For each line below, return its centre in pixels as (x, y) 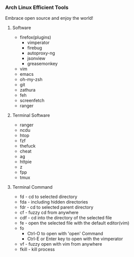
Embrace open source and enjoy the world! (49, 18)
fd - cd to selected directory (49, 197)
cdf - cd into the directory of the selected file (66, 218)
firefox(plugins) (35, 37)
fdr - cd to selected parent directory (56, 207)
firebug (34, 48)
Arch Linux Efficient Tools (37, 7)
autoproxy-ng (41, 53)
